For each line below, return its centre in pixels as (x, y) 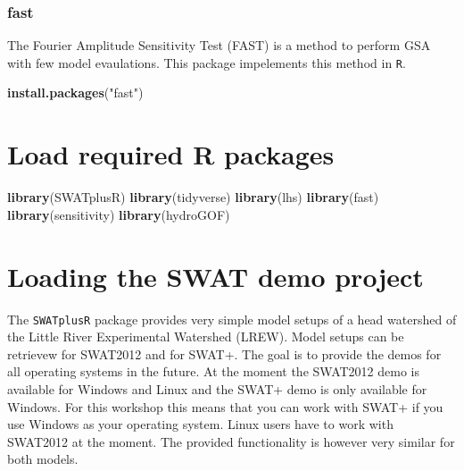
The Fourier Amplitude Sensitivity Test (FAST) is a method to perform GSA (219, 45)
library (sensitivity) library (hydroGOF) (119, 214)
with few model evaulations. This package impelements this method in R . (207, 62)
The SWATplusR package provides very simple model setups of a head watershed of (232, 319)
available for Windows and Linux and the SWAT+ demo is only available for (217, 388)
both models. (43, 459)
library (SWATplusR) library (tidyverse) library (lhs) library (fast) (193, 197)
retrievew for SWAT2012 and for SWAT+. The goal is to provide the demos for (224, 353)
